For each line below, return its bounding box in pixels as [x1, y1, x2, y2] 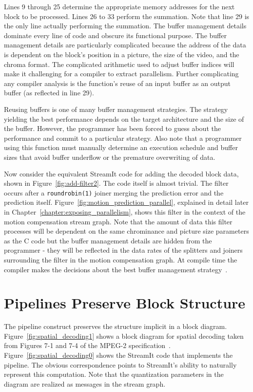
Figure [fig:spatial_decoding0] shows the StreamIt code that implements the [4, 350, 233, 360]
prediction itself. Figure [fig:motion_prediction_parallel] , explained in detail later [4, 197, 249, 207]
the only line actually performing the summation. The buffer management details [4, 21, 247, 31]
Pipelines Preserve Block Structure [4, 293, 246, 313]
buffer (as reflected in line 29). [4, 87, 94, 98]
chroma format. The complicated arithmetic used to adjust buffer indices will [4, 59, 234, 69]
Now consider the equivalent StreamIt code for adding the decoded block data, [4, 168, 239, 178]
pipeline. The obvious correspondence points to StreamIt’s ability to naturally [4, 359, 237, 370]
